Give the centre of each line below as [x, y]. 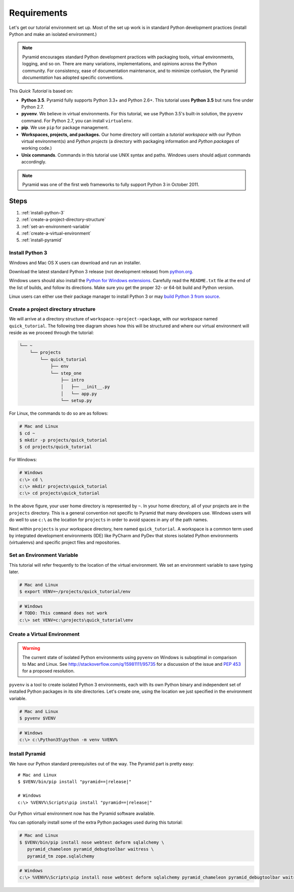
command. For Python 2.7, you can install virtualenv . [77, 121]
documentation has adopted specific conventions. [73, 77]
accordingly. [34, 162]
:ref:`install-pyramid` [42, 240]
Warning [31, 648]
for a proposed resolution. [49, 671]
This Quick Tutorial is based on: [41, 91]
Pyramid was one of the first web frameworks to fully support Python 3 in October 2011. [111, 184]
